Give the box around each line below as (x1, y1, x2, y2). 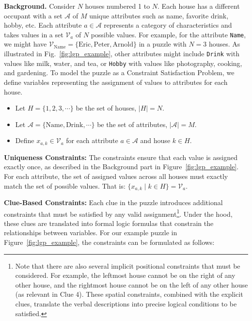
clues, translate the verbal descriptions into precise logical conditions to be (15, 299, 237, 308)
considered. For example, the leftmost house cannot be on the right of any (15, 270, 236, 280)
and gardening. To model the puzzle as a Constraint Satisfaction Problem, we (4, 67, 235, 78)
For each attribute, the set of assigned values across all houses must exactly (4, 171, 228, 181)
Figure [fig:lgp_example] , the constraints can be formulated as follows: (4, 237, 215, 247)
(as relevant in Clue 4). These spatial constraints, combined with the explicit (15, 289, 243, 299)
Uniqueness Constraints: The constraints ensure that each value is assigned (4, 152, 237, 162)
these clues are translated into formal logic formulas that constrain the (4, 218, 214, 228)
